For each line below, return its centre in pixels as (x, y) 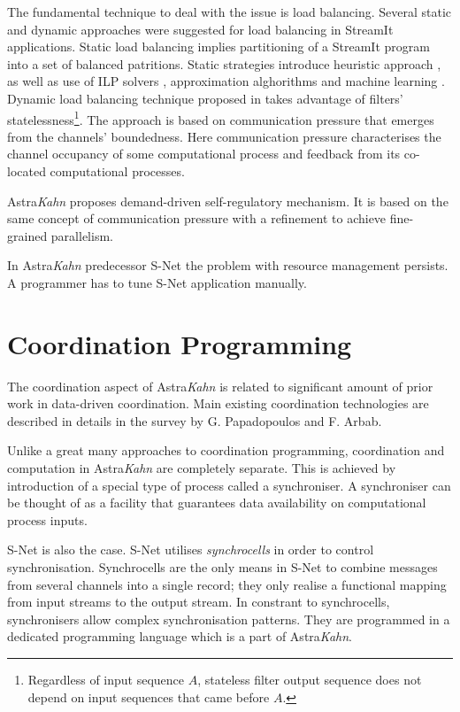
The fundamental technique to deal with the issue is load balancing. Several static (230, 12)
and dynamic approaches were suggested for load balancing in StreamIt (200, 29)
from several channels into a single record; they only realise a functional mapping (227, 584)
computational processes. (117, 171)
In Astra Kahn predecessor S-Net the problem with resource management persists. (228, 265)
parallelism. (82, 235)
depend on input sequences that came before (149, 697)
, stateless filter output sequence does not (310, 679)
